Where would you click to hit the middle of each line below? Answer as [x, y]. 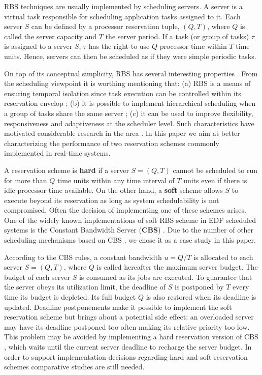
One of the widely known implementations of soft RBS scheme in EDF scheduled [130, 220]
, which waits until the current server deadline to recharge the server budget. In [128, 347]
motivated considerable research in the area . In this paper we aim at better [122, 133]
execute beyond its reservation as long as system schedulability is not [112, 200]
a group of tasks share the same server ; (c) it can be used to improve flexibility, [129, 113]
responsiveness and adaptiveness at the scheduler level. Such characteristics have [129, 123]
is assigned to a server [38, 46]
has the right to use [119, 46]
